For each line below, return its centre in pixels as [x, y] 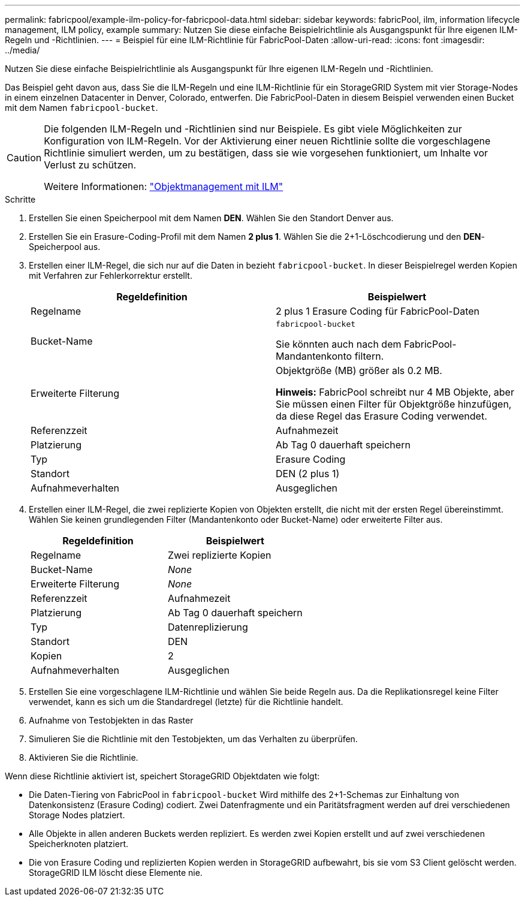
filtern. [369, 356]
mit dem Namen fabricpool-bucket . [82, 108]
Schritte [20, 199]
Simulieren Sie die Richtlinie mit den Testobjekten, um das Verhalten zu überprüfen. [193, 739]
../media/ [22, 50]
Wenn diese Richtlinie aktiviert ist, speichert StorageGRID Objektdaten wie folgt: [162, 776]
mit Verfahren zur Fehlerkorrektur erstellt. [111, 275]
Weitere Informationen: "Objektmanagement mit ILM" [164, 186]
